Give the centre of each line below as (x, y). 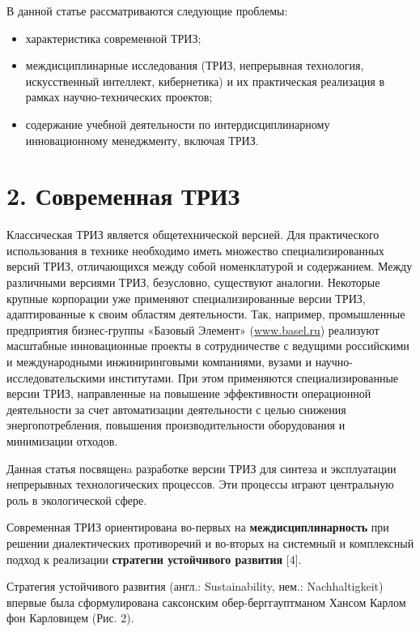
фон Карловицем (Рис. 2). (70, 618)
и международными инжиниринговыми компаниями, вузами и (159, 362)
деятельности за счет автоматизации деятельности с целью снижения (176, 409)
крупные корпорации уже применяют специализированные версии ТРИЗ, (186, 298)
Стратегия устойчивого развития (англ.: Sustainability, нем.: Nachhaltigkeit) (195, 586)
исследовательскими (56, 377)
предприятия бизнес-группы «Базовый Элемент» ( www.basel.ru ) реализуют (193, 329)
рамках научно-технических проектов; (119, 97)
